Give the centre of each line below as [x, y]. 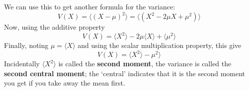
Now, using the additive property [54, 27]
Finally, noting [26, 45]
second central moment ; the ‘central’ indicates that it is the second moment [125, 73]
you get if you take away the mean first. [65, 83]
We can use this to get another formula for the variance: [90, 6]
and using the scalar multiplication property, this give [160, 45]
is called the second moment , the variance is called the [145, 64]
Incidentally [22, 64]
